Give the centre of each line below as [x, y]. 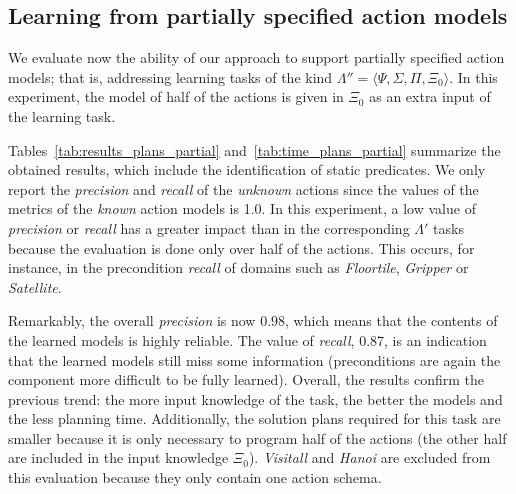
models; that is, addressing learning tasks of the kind [170, 76]
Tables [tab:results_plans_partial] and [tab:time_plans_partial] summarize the [254, 149]
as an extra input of [430, 96]
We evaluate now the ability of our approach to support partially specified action [256, 57]
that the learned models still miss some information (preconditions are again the [254, 359]
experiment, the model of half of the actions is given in [176, 96]
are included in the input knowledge [118, 457]
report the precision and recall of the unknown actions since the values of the [243, 188]
